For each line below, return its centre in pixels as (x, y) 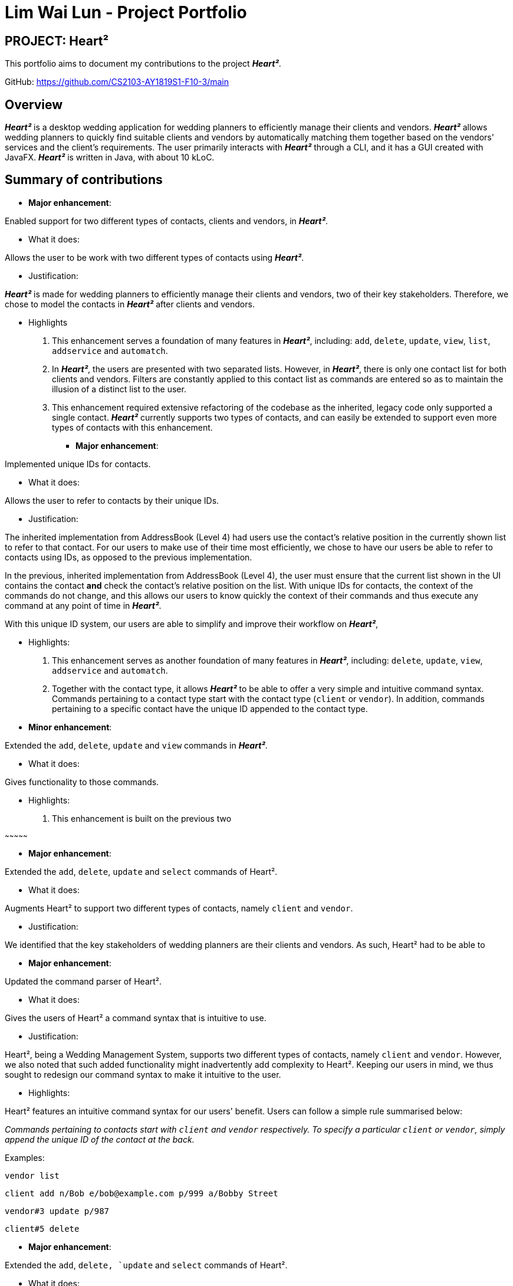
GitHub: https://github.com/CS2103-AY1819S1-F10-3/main (117, 82)
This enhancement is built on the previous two (142, 818)
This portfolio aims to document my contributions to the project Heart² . (143, 64)
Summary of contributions (84, 180)
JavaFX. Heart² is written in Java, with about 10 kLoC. (110, 158)
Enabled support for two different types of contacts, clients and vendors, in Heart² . (166, 221)
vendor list (32, 1175)
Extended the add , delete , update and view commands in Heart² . (136, 745)
